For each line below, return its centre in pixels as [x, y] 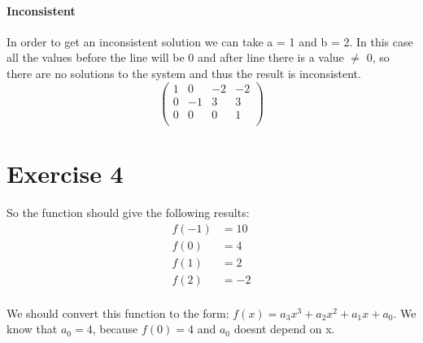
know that [32, 329]
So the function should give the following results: [128, 212]
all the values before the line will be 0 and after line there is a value [175, 57]
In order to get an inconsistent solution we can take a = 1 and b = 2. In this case [210, 41]
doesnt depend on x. [284, 329]
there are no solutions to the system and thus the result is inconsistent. [184, 73]
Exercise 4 [65, 173]
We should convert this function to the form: [118, 313]
